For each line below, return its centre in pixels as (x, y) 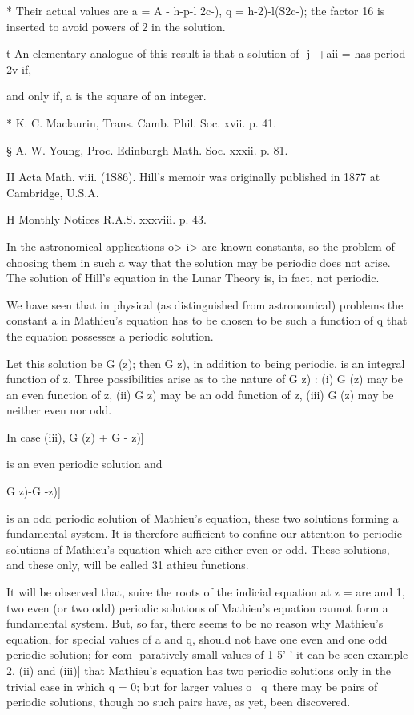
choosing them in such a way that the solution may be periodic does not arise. (199, 262)
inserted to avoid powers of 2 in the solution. (116, 26)
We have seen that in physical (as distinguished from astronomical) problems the (205, 304)
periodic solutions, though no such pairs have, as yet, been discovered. (179, 702)
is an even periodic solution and (84, 464)
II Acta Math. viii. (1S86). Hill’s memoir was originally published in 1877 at (193, 177)
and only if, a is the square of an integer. (107, 96)
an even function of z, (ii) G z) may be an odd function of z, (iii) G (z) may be (200, 394)
